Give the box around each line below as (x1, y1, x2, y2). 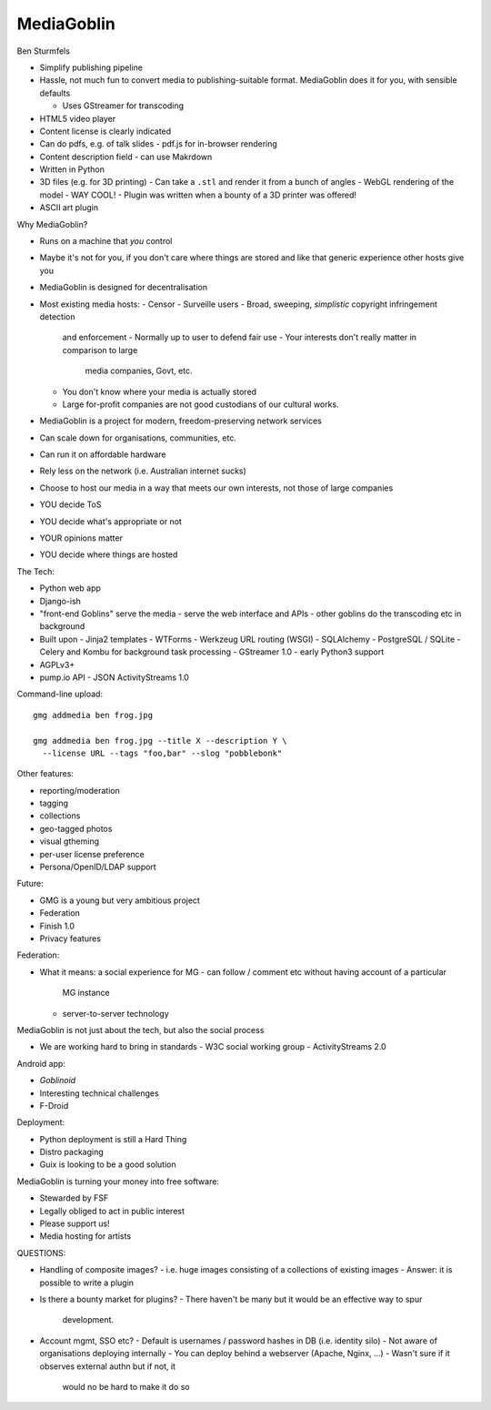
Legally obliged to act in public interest (39, 1205, 185, 1216)
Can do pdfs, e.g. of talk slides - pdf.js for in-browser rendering (39, 138, 277, 149)
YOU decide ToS (39, 499, 102, 510)
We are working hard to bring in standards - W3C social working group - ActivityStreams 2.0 (39, 1041, 386, 1052)
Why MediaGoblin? (16, 218, 88, 229)
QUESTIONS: (16, 1247, 66, 1258)
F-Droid (39, 1100, 69, 1111)
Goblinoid (39, 1075, 76, 1086)
